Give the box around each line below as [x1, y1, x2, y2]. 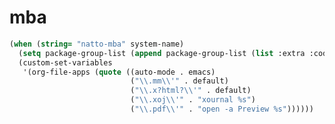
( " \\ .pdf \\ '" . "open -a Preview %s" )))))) [130, 104, 314, 115]
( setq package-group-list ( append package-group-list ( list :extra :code [18, 48, 332, 58]
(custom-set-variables [18, 57, 113, 68]
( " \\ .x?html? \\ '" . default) [130, 86, 252, 96]
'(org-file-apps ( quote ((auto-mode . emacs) [22, 67, 216, 77]
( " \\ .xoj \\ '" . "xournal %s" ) [130, 95, 256, 105]
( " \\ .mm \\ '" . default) [130, 76, 229, 86]
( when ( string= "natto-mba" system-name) [9, 39, 185, 49]
